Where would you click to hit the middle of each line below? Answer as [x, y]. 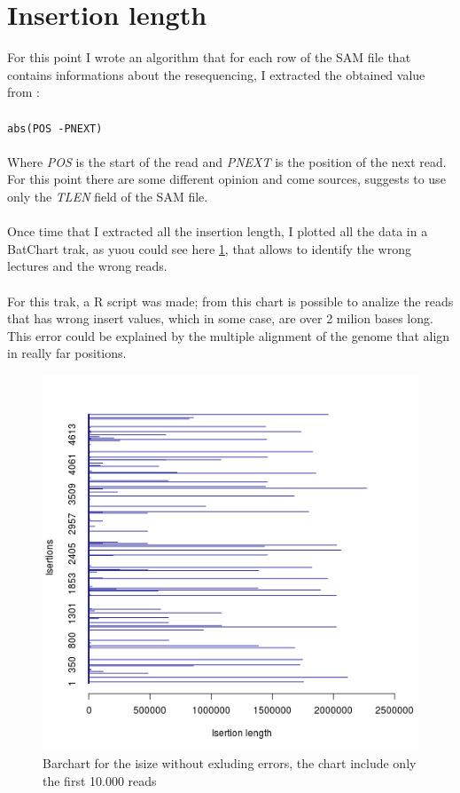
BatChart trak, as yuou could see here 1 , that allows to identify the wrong [209, 248]
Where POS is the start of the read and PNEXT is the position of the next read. [227, 161]
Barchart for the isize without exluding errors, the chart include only [230, 763]
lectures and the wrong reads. [87, 266]
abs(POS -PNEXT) [55, 128]
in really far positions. [67, 353]
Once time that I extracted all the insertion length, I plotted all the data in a [218, 231]
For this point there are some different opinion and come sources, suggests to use [226, 179]
